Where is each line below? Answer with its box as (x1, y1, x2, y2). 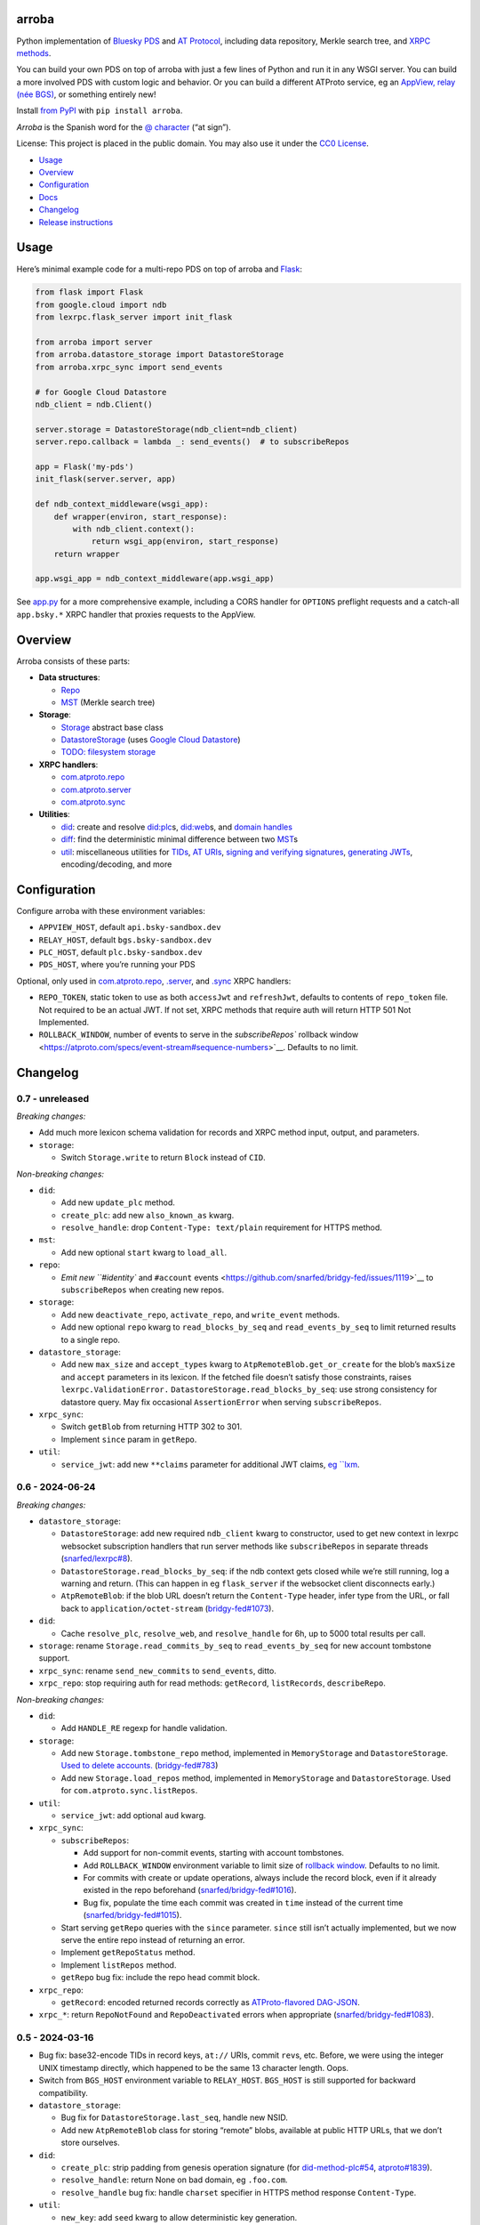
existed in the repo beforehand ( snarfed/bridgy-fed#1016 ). (83, 1885, 297, 1896)
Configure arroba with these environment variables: (16, 905, 206, 916)
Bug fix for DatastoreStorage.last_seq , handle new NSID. (60, 2112, 289, 2123)
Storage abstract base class (60, 722, 164, 732)
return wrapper (53, 548, 120, 559)
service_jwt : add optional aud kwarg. (60, 1810, 206, 1821)
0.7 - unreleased (16, 1092, 89, 1104)
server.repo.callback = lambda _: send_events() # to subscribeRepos (35, 437, 350, 447)
